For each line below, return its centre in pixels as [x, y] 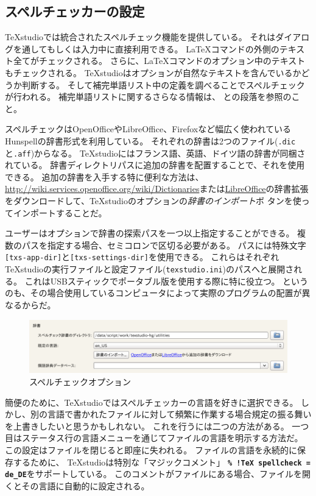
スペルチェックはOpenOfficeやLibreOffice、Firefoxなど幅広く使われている [148, 129]
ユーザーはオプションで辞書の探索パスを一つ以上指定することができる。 [150, 233]
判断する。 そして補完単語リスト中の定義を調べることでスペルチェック [163, 84]
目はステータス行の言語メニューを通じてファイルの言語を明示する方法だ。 [154, 438]
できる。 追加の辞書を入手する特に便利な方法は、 [104, 176]
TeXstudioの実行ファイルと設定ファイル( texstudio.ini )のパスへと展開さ [149, 269]
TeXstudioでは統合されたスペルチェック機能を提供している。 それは [140, 37]
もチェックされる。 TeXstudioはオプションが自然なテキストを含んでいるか [153, 72]
